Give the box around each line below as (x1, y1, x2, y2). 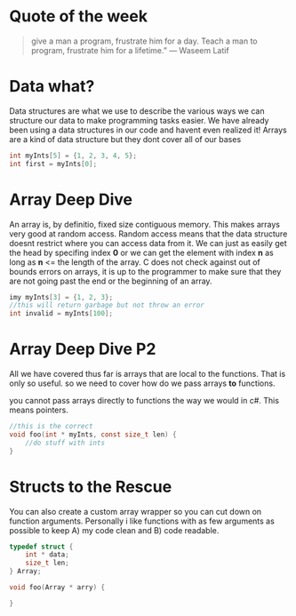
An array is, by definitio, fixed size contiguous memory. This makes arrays (9, 219, 280, 229)
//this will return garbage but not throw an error (9, 300, 204, 310)
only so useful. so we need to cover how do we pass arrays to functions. (9, 378, 276, 388)
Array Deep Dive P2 (9, 340, 156, 359)
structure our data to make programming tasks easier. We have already (9, 115, 269, 125)
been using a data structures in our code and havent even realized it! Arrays (9, 124, 287, 135)
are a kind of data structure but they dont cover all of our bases (9, 133, 242, 144)
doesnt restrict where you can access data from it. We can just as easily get (9, 237, 287, 248)
